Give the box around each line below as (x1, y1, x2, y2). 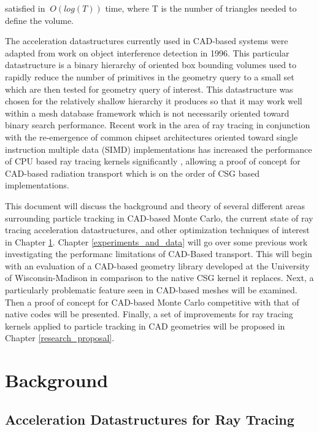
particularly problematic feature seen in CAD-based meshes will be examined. (5, 283, 298, 296)
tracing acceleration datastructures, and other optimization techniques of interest (5, 223, 310, 236)
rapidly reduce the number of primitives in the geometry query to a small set (5, 70, 294, 83)
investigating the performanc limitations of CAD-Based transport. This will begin (5, 247, 312, 260)
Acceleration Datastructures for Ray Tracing (5, 409, 294, 428)
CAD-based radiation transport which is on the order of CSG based (5, 166, 259, 179)
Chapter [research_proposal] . (5, 331, 115, 344)
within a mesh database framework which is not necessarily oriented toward (5, 106, 290, 119)
